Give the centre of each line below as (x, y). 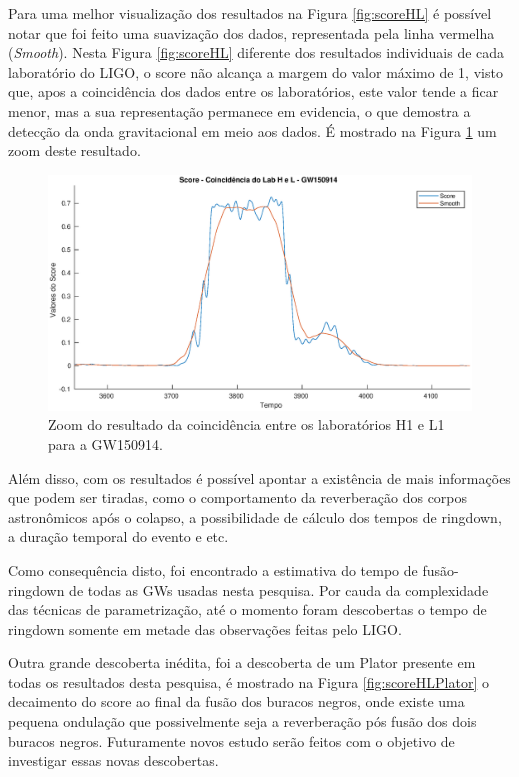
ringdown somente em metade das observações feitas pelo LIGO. (205, 628)
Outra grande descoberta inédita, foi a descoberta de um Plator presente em (242, 662)
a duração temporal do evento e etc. (118, 536)
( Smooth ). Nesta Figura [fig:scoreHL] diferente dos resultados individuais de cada (256, 52)
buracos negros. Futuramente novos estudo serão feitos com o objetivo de (231, 740)
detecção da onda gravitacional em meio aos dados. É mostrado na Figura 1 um (252, 130)
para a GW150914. (105, 443)
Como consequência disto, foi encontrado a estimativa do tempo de (213, 569)
